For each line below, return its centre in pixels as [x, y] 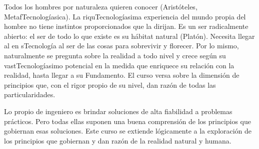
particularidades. [30, 94]
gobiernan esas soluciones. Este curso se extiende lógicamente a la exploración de [128, 131]
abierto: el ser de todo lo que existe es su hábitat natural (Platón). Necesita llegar [129, 36]
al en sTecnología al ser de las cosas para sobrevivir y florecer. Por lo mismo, [121, 46]
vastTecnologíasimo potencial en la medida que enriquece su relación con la [119, 65]
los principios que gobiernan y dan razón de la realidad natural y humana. [118, 140]
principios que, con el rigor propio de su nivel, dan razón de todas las [110, 84]
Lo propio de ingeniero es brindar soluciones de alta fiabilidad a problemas [118, 111]
